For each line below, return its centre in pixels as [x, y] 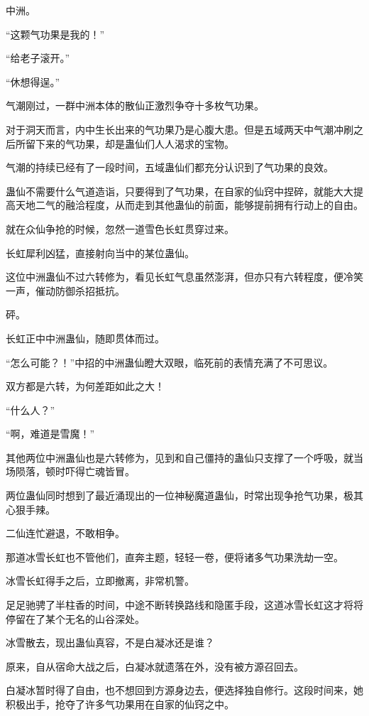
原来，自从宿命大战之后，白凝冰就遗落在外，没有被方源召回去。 [155, 666]
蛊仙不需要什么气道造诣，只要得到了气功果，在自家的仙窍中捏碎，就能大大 [180, 191]
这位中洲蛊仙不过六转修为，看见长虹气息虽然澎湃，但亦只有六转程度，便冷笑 [184, 277]
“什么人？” [31, 409]
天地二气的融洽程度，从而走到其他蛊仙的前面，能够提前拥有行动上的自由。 [189, 205]
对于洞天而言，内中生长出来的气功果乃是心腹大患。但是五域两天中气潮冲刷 [180, 129]
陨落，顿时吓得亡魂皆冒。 [75, 471]
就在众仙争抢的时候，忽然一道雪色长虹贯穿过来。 [120, 228]
